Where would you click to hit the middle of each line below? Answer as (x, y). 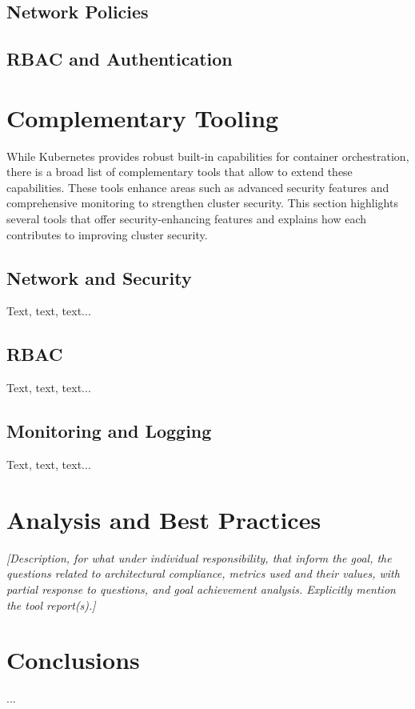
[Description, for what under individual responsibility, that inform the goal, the (199, 557)
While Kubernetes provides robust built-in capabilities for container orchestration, (208, 156)
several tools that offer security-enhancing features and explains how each (187, 219)
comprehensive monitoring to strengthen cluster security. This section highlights (202, 203)
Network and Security (99, 277)
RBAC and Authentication (120, 59)
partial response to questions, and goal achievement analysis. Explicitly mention (201, 589)
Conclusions (73, 660)
